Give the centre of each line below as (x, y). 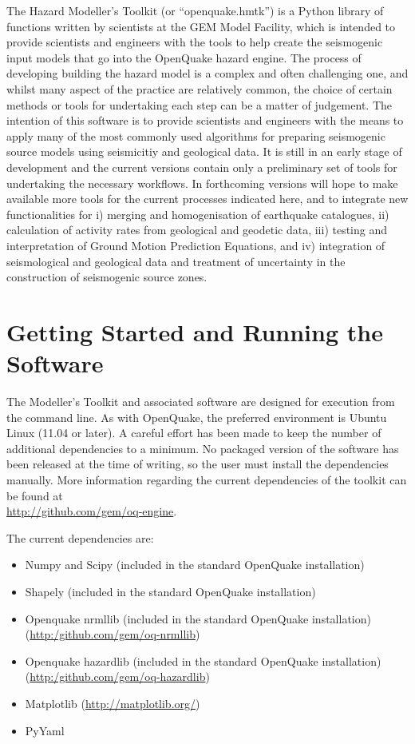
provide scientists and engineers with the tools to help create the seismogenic (195, 42)
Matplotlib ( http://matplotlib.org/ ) (113, 703)
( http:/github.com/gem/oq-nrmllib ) (113, 634)
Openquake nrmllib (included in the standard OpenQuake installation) (198, 618)
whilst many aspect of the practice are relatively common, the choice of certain (200, 88)
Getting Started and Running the (195, 331)
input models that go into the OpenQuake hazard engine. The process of (184, 57)
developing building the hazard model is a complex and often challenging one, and (207, 73)
